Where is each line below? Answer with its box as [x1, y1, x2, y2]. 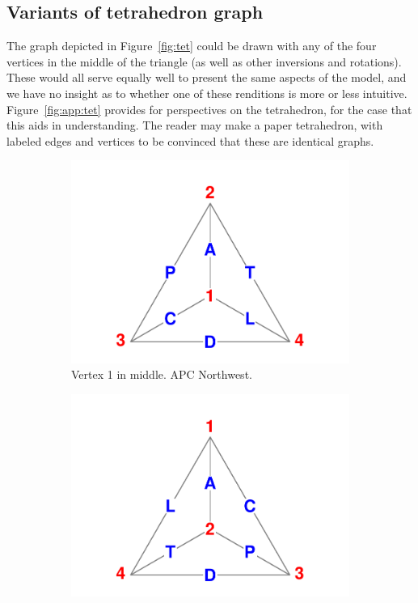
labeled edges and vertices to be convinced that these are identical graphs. [6, 132, 374, 149]
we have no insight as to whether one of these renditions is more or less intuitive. [6, 84, 407, 101]
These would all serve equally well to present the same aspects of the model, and [6, 69, 407, 86]
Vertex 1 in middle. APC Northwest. [71, 366, 252, 383]
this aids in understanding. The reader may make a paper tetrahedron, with [6, 117, 383, 134]
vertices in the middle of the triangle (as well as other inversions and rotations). [6, 53, 402, 70]
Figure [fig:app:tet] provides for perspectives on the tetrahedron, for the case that [6, 100, 412, 117]
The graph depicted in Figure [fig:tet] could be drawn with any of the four [6, 37, 377, 54]
